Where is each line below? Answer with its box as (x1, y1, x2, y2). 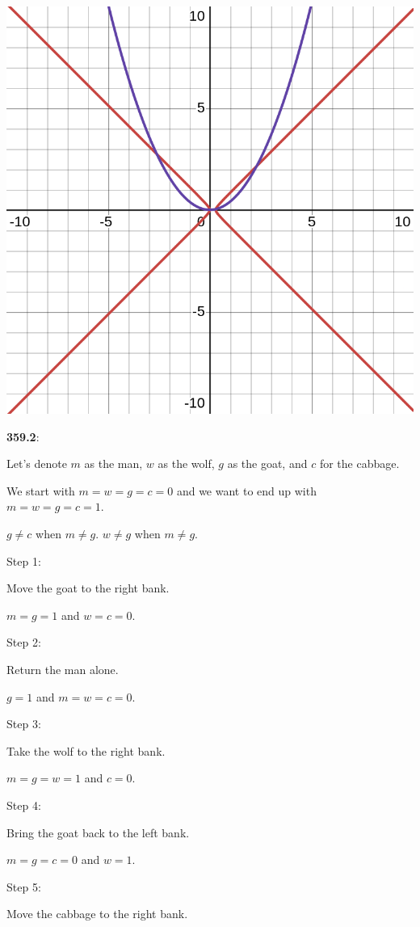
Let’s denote (6, 455, 67, 472)
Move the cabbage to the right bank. (6, 905, 188, 922)
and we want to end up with (176, 482, 317, 499)
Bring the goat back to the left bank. (6, 824, 190, 841)
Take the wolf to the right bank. (6, 742, 166, 759)
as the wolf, (157, 455, 215, 472)
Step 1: (6, 552, 41, 569)
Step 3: (6, 715, 41, 732)
